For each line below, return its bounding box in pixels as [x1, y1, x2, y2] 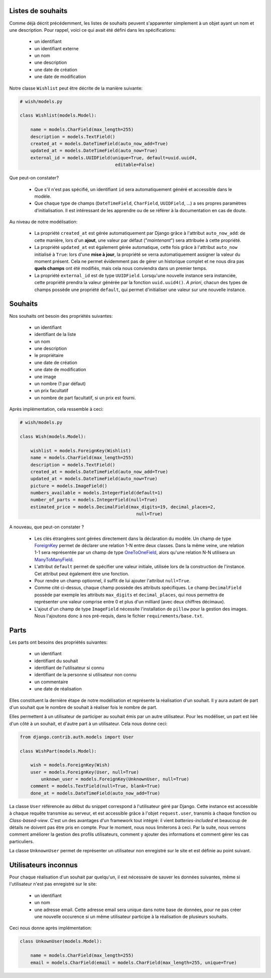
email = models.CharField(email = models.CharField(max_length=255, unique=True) [30, 959, 237, 965]
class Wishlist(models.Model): [20, 113, 97, 118]
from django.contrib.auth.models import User [20, 734, 134, 740]
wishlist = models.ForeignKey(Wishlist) [30, 448, 131, 454]
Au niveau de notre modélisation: [9, 219, 78, 225]
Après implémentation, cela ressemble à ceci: [9, 406, 104, 412]
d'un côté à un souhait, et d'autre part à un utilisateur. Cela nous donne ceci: [9, 721, 168, 727]
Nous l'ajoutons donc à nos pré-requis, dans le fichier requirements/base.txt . [34, 612, 204, 618]
